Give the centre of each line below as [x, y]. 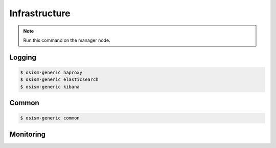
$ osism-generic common [50, 118]
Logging [23, 57]
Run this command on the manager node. [67, 40]
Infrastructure [40, 13]
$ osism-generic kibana [50, 87]
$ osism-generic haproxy [51, 72]
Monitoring [28, 134]
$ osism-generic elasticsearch [60, 80]
